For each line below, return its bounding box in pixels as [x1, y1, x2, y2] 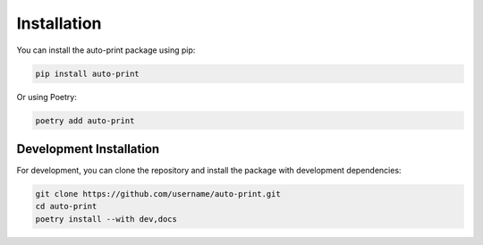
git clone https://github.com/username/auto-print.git [35, 189, 281, 199]
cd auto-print [35, 201, 97, 212]
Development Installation [16, 141, 160, 156]
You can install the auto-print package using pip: [16, 45, 196, 55]
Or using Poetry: [16, 91, 78, 102]
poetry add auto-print [35, 115, 135, 125]
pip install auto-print [35, 68, 140, 79]
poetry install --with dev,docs [35, 214, 178, 224]
